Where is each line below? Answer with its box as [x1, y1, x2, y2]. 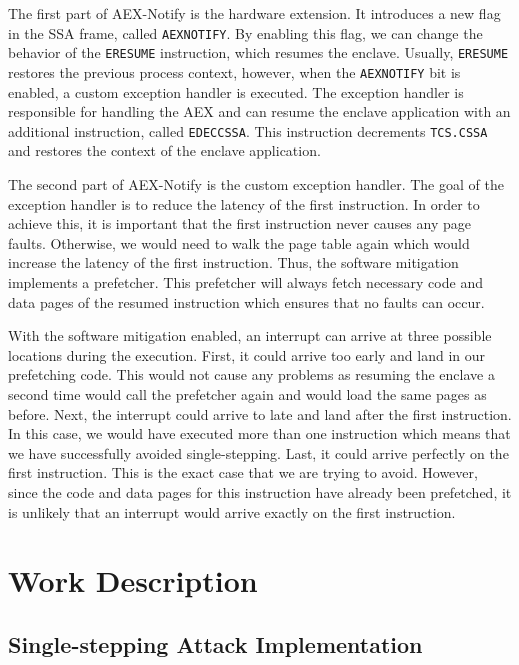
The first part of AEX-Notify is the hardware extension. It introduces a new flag [8, 3, 501, 23]
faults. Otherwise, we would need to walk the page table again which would [8, 232, 470, 253]
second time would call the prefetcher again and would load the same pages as [8, 383, 487, 404]
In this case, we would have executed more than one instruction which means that [8, 423, 511, 444]
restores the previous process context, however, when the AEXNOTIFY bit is [8, 61, 461, 82]
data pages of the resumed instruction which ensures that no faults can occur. [8, 291, 485, 312]
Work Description [8, 560, 258, 601]
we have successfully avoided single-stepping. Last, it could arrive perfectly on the [8, 442, 509, 463]
